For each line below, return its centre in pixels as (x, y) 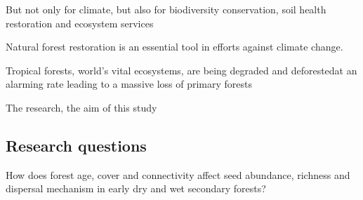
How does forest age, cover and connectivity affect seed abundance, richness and (178, 174)
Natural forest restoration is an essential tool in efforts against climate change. (174, 47)
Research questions (76, 145)
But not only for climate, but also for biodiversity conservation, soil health (166, 9)
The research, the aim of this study (81, 107)
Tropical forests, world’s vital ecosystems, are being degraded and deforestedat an (181, 70)
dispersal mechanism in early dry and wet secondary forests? (136, 188)
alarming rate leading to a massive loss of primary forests (129, 84)
